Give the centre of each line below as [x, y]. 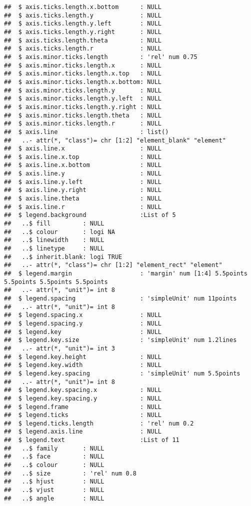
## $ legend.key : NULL [83, 332]
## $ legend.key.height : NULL [83, 357]
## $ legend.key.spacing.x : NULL [83, 390]
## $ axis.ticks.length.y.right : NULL [83, 32]
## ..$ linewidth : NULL [54, 240]
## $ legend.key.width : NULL [83, 365]
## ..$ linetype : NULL [54, 249]
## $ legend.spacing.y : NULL [83, 323]
